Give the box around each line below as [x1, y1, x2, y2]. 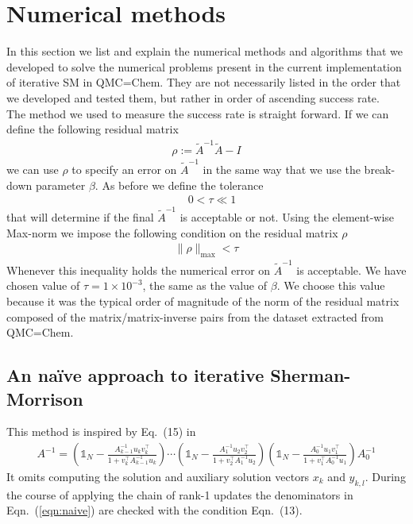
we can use [6, 161, 59, 178]
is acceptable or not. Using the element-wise [179, 209, 395, 225]
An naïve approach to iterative [6, 363, 264, 387]
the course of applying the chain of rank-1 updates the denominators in [6, 486, 353, 503]
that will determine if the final [6, 209, 154, 225]
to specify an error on [71, 161, 177, 178]
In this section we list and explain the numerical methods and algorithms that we [6, 43, 403, 60]
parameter [35, 176, 86, 193]
